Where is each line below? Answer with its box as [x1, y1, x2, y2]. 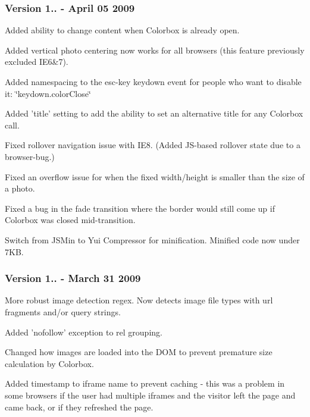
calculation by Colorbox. [5, 357, 94, 369]
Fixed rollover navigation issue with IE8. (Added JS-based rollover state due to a [5, 139, 300, 151]
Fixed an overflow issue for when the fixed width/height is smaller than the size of [5, 170, 305, 183]
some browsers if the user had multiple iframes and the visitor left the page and [5, 388, 296, 401]
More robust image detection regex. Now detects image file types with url [5, 294, 273, 306]
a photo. [5, 182, 35, 195]
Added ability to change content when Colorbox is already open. [5, 24, 240, 36]
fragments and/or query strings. [5, 305, 121, 318]
